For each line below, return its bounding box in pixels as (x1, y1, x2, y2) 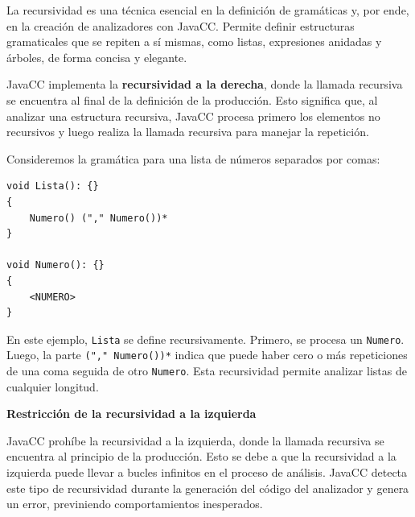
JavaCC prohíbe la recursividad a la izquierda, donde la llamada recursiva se (6, 432, 384, 449)
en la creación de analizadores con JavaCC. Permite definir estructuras (6, 17, 355, 34)
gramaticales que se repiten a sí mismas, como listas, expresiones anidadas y (6, 33, 382, 50)
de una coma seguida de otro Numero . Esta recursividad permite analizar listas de (6, 362, 407, 378)
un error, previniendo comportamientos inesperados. (6, 495, 263, 512)
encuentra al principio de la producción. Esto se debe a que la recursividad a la (6, 448, 397, 465)
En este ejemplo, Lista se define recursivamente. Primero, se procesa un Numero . (6, 330, 405, 347)
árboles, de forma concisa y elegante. (6, 48, 187, 65)
